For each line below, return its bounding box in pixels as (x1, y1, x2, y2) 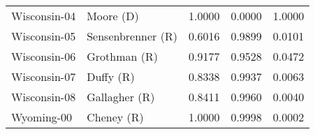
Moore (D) (87, 8, 139, 24)
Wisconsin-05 (11, 28, 76, 44)
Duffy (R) (87, 68, 135, 84)
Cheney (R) (87, 109, 144, 125)
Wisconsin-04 (11, 8, 76, 24)
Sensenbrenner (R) (87, 28, 177, 44)
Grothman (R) (87, 48, 158, 64)
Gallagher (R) (87, 89, 155, 105)
